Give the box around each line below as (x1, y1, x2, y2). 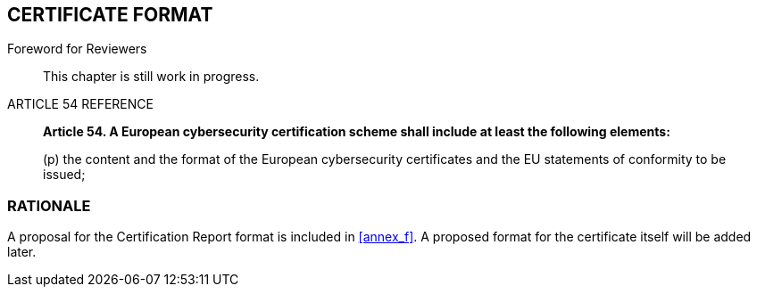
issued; (43, 167, 86, 183)
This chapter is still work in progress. (43, 69, 260, 85)
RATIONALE (7, 196, 91, 215)
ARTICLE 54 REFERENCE (7, 96, 154, 112)
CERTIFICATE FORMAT (7, 4, 213, 26)
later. (7, 244, 37, 260)
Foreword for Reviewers (7, 41, 147, 57)
